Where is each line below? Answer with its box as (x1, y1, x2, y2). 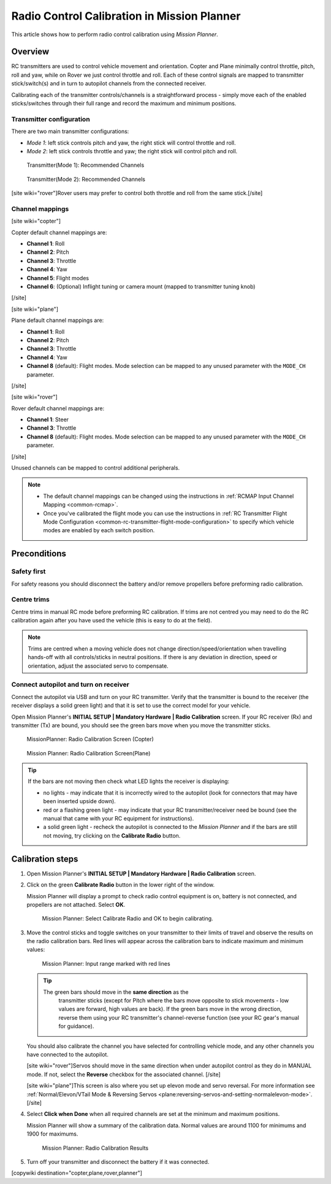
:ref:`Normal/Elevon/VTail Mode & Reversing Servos (26, 1090, 158, 1098)
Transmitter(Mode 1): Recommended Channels (26, 161, 145, 169)
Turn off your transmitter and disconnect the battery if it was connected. (26, 1158, 210, 1165)
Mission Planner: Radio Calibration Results (42, 1144, 149, 1152)
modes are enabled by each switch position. (43, 527, 155, 534)
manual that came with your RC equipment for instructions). (43, 815, 194, 822)
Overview (11, 47, 50, 57)
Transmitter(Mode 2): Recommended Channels (26, 175, 145, 183)
